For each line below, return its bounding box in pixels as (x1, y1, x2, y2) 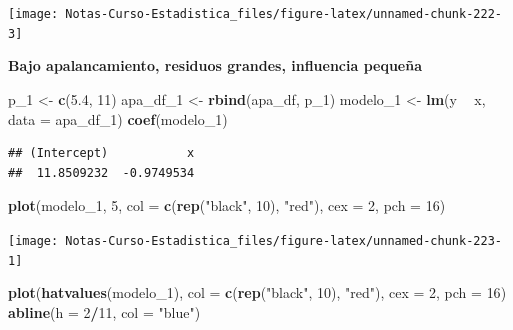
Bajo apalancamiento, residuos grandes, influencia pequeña (8, 55, 423, 76)
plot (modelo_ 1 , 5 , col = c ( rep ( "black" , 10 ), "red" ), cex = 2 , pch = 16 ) (8, 195, 446, 216)
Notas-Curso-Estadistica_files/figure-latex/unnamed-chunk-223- (65, 233, 502, 248)
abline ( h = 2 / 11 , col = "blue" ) (8, 301, 201, 322)
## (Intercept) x (8, 146, 195, 161)
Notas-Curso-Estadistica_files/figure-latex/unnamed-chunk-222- (65, 7, 502, 21)
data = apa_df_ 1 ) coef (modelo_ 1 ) (8, 108, 228, 129)
